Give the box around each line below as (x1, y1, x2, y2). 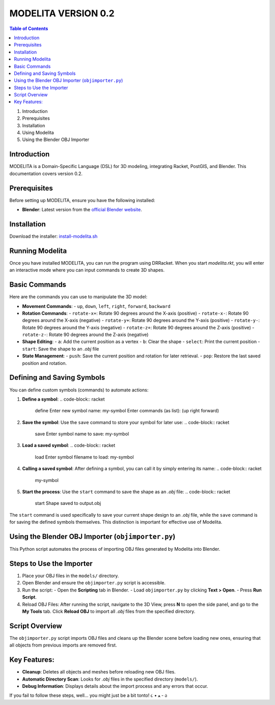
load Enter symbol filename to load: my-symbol (35, 454, 134, 460)
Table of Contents (9, 25, 48, 32)
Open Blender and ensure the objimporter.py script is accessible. (22, 580, 166, 586)
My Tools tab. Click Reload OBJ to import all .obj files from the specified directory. (22, 608, 196, 614)
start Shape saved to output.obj (35, 500, 101, 506)
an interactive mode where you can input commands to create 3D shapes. (9, 267, 165, 273)
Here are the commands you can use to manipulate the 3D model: (9, 294, 148, 300)
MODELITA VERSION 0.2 (9, 8, 115, 19)
